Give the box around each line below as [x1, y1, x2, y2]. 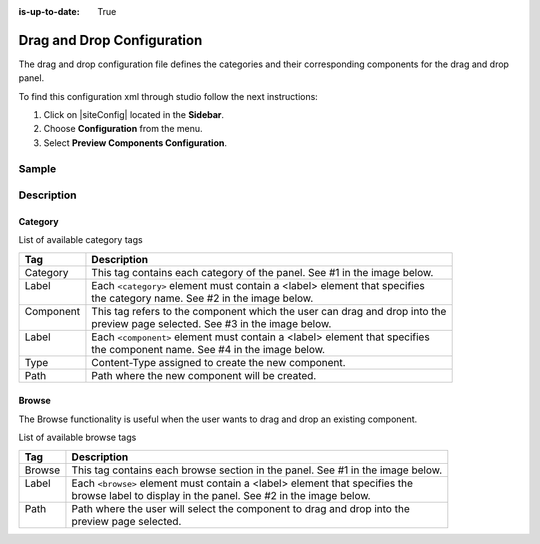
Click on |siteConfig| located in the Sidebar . [43, 109, 225, 121]
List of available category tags [18, 234, 144, 246]
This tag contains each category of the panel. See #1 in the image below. [91, 265, 434, 279]
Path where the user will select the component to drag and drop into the [71, 501, 410, 515]
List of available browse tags [18, 431, 137, 444]
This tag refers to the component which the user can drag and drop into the [91, 304, 447, 318]
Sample [18, 161, 57, 175]
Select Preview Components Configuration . [43, 136, 227, 149]
